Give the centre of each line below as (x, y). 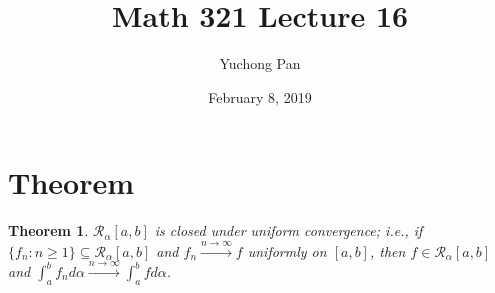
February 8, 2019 (260, 96)
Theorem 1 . (48, 230)
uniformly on (287, 250)
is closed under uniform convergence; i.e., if (288, 230)
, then (387, 250)
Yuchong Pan (260, 63)
